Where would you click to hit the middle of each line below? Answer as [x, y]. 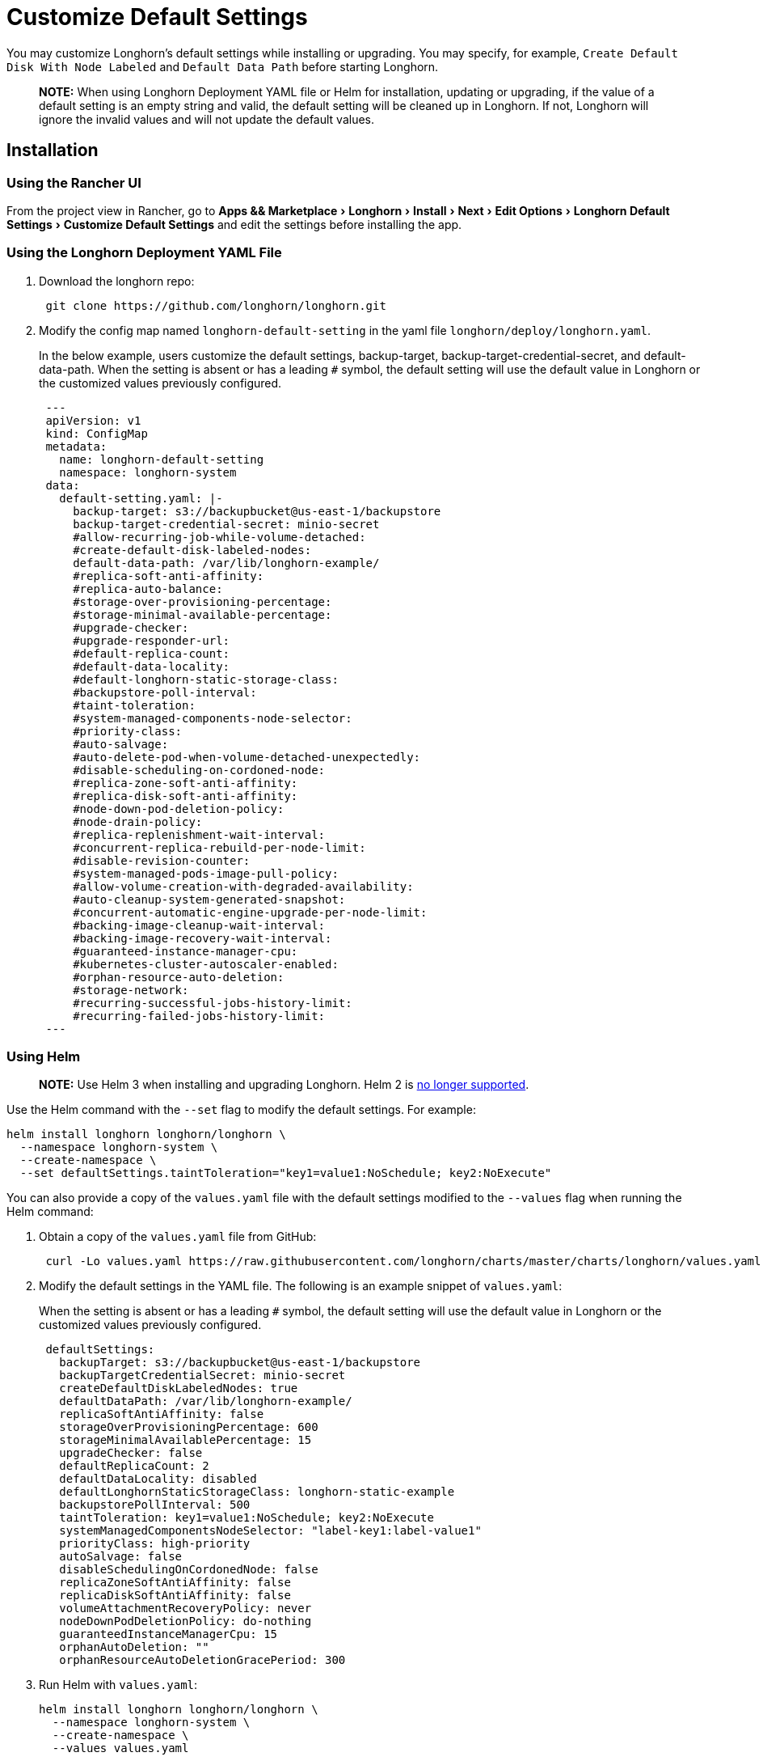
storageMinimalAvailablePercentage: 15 [185, 1440]
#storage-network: [131, 990]
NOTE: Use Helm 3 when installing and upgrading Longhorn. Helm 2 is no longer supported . [284, 1085]
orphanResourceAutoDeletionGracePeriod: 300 [202, 1660]
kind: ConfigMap [97, 433]
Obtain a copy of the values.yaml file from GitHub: [178, 1237]
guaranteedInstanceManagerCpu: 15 [169, 1634]
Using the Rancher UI [74, 182]
